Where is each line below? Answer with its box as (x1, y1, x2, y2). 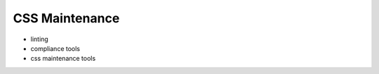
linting (30, 35, 48, 43)
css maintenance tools (30, 54, 96, 63)
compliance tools (30, 44, 81, 52)
